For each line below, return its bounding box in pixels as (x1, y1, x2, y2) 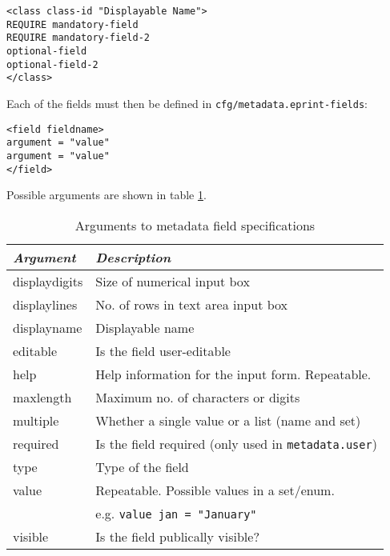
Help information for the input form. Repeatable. (95, 364, 372, 383)
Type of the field (95, 457, 189, 476)
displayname (13, 318, 82, 337)
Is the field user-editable (95, 341, 231, 360)
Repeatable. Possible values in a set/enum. (95, 480, 335, 499)
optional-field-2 (6, 58, 99, 70)
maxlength (13, 387, 72, 406)
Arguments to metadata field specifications (74, 215, 316, 234)
